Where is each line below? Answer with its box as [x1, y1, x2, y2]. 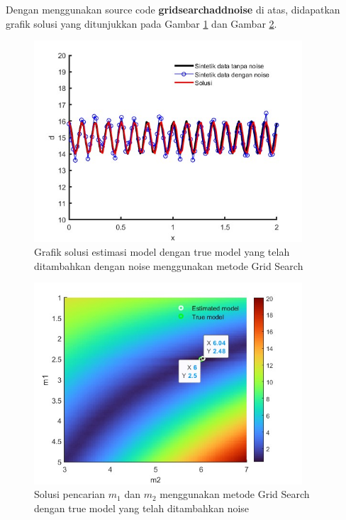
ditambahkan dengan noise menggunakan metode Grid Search [34, 258, 303, 273]
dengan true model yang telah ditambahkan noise [34, 501, 250, 516]
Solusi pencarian [34, 487, 106, 502]
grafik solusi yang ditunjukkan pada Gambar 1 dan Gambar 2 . [6, 16, 277, 31]
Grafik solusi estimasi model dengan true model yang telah [34, 244, 290, 259]
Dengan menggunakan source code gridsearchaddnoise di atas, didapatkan [6, 2, 340, 16]
